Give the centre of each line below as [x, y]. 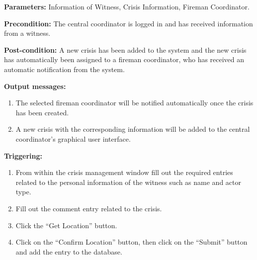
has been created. [42, 112]
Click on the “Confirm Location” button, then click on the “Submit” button [131, 242]
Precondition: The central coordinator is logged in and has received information [128, 23]
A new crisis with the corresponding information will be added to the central [133, 129]
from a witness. [27, 33]
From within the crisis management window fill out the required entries [124, 172]
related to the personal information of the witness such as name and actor [128, 182]
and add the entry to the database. [69, 251]
